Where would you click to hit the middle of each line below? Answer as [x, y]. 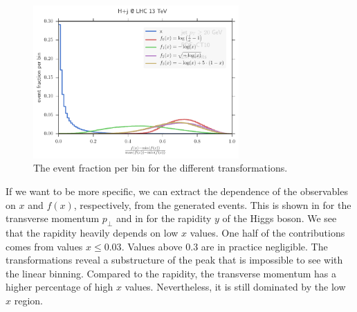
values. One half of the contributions [267, 232]
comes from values [44, 246]
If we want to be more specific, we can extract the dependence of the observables [177, 191]
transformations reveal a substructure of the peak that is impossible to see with [174, 260]
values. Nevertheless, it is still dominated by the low [235, 287]
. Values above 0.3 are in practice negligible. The [225, 246]
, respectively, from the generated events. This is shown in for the [212, 204]
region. [28, 300]
